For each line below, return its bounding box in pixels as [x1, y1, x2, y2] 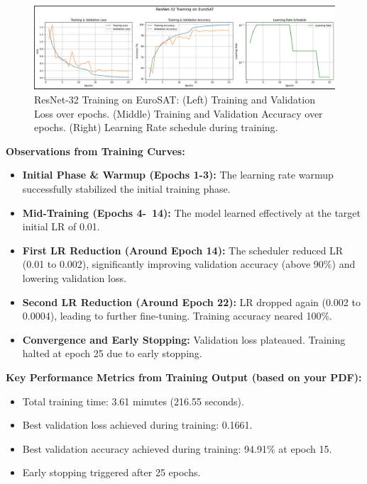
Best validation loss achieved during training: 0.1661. [22, 417, 253, 432]
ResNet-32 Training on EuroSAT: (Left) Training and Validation [34, 92, 315, 107]
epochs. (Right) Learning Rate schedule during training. [34, 120, 278, 135]
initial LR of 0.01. [22, 219, 100, 234]
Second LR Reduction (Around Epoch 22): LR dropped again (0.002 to [22, 294, 361, 309]
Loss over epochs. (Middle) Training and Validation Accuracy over [34, 106, 323, 120]
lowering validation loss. [22, 270, 126, 285]
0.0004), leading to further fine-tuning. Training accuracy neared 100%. [22, 308, 332, 323]
